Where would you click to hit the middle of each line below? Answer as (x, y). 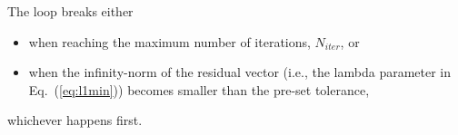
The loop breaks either (70, 11)
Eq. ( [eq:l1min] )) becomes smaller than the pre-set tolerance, (199, 89)
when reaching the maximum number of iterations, (169, 41)
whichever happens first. (75, 120)
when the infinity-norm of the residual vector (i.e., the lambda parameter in (240, 72)
